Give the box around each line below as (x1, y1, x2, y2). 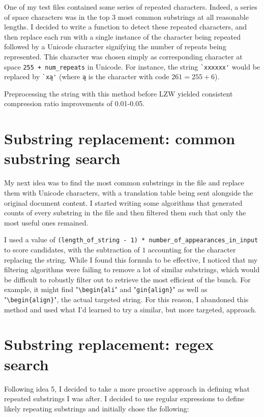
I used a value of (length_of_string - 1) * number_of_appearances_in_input (4, 234, 258, 245)
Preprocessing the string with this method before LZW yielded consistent (4, 88, 233, 99)
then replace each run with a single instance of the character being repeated (4, 31, 241, 42)
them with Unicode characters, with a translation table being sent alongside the (4, 187, 253, 198)
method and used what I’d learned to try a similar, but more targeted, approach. (4, 304, 257, 314)
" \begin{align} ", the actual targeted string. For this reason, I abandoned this (4, 294, 249, 305)
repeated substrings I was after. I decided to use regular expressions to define (4, 393, 245, 404)
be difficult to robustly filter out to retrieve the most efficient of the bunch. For (4, 274, 251, 284)
